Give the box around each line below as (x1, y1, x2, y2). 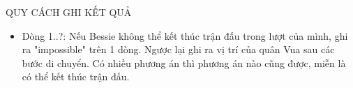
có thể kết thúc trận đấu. (22, 69, 130, 84)
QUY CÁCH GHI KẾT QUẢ (6, 5, 132, 19)
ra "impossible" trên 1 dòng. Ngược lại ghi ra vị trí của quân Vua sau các (22, 42, 335, 57)
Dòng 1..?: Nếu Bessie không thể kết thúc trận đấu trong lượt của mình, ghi (22, 28, 348, 43)
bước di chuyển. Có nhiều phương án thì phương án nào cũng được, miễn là (22, 55, 346, 70)
